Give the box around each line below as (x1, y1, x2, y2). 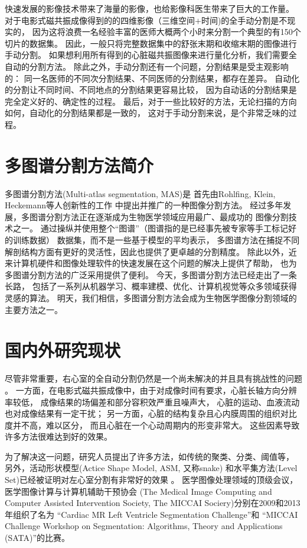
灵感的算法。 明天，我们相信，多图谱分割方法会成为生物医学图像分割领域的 (5, 292, 297, 304)
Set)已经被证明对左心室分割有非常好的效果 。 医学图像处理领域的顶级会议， (5, 473, 298, 486)
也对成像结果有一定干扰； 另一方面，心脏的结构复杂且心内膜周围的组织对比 (5, 407, 297, 420)
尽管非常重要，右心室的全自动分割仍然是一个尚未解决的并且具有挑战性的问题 (5, 372, 302, 385)
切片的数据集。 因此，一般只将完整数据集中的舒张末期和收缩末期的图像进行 (5, 37, 297, 49)
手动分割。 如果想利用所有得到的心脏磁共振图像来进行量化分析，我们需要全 (5, 49, 297, 61)
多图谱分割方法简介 (5, 153, 154, 177)
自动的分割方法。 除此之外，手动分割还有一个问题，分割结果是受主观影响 (5, 60, 289, 72)
